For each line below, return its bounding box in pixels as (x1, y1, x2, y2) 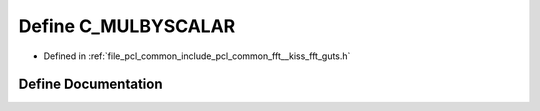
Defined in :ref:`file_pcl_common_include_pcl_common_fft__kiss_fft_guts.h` (43, 50, 351, 62)
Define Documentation (18, 76, 163, 93)
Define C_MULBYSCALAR (18, 15, 236, 37)
